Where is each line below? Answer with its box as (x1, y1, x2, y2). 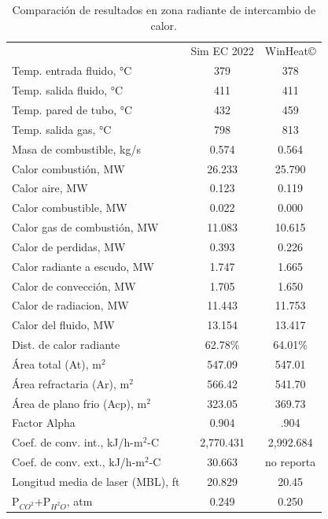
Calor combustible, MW (12, 199, 127, 216)
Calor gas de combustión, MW (12, 219, 159, 235)
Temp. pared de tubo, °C (12, 101, 133, 117)
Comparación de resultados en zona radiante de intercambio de (12, 2, 316, 17)
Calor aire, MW (12, 180, 88, 196)
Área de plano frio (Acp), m (12, 395, 147, 411)
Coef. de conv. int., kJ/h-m (12, 434, 143, 450)
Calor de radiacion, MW (12, 297, 129, 313)
